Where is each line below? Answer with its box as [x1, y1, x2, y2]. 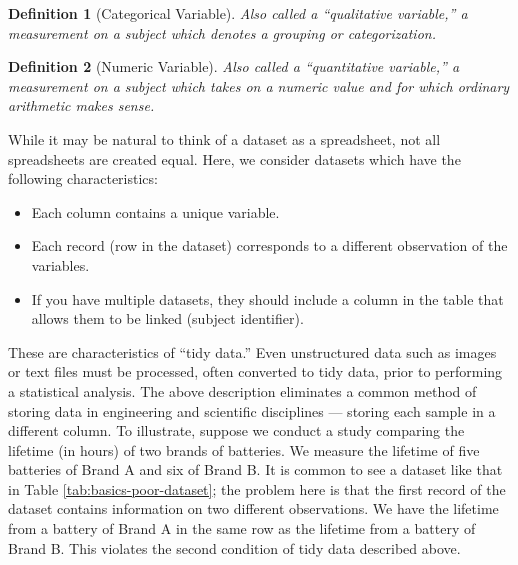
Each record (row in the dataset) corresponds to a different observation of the [31, 235, 508, 256]
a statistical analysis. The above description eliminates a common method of [8, 380, 477, 401]
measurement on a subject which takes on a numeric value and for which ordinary [8, 75, 510, 96]
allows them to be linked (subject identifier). [31, 308, 304, 329]
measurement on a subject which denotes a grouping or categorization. [8, 22, 436, 43]
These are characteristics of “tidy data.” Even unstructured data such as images [8, 341, 497, 362]
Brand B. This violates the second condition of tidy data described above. [8, 537, 461, 558]
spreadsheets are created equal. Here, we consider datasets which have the [8, 148, 461, 169]
